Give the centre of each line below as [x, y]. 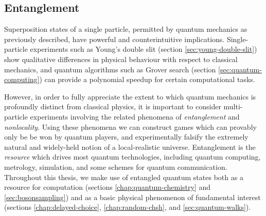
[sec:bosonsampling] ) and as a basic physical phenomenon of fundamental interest [132, 197]
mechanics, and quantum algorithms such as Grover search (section [110, 69]
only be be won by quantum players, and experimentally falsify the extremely [126, 137]
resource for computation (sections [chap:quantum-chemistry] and [108, 187]
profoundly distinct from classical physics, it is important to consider [113, 106]
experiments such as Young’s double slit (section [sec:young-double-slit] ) [144, 49]
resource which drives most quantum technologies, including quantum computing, [132, 157]
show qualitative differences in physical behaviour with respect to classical [121, 59]
